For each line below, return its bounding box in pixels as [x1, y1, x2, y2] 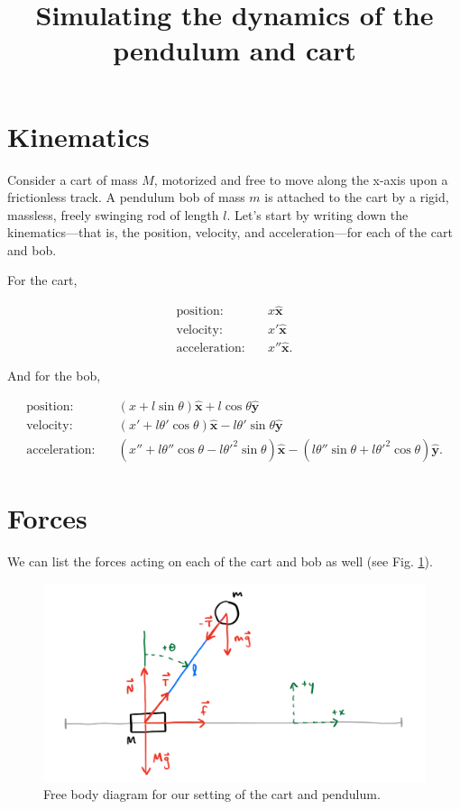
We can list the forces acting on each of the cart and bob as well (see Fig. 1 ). [7, 552, 433, 571]
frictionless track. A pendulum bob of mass [7, 188, 245, 207]
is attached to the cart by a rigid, [264, 188, 449, 207]
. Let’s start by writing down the [226, 205, 409, 224]
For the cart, [7, 271, 78, 290]
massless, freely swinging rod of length [7, 205, 219, 224]
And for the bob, [7, 365, 101, 384]
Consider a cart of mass [7, 170, 138, 188]
